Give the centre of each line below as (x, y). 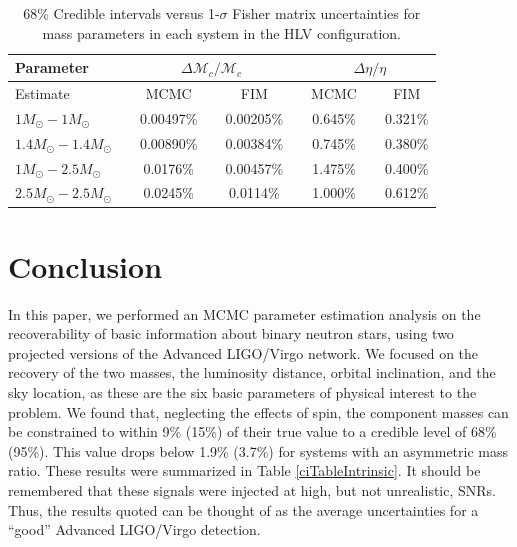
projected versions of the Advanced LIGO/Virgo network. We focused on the (243, 352)
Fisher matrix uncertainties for (326, 13)
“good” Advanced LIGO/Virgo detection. (134, 529)
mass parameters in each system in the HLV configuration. (221, 32)
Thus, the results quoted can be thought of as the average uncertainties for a (243, 509)
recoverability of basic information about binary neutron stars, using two (231, 333)
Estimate (42, 93)
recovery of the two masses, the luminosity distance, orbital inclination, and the (252, 372)
